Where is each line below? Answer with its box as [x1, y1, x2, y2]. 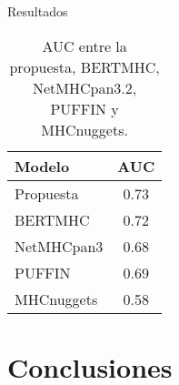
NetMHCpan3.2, [32, 76, 137, 98]
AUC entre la [42, 35, 127, 56]
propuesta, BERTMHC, [9, 56, 160, 77]
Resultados [7, 2, 68, 20]
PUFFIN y [50, 97, 119, 119]
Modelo [15, 155, 70, 177]
